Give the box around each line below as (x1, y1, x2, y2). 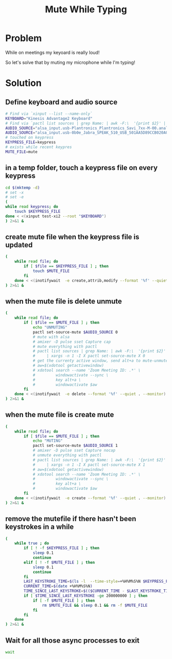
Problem (5, 32, 42, 44)
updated (5, 241, 33, 250)
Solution (5, 77, 42, 89)
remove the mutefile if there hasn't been (5, 514, 137, 523)
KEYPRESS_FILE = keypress (5, 140, 56, 145)
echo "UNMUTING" (32, 325, 68, 330)
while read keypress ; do (5, 204, 58, 210)
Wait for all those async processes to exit (5, 636, 140, 645)
